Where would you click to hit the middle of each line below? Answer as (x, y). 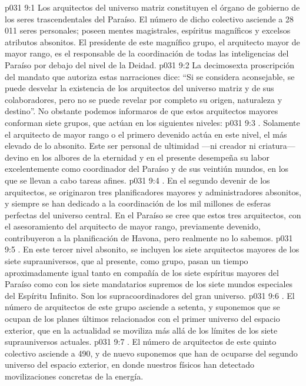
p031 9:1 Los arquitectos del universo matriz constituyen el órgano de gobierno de (152, 7)
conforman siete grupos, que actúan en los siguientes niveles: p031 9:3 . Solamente (152, 122)
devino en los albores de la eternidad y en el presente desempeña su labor (137, 157)
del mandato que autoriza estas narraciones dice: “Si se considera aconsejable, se (150, 76)
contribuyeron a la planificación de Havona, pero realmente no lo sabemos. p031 (149, 237)
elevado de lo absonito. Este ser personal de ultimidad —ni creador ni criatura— (150, 146)
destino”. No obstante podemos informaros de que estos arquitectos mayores (142, 111)
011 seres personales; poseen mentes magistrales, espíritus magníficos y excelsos (148, 30)
